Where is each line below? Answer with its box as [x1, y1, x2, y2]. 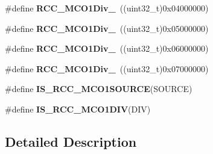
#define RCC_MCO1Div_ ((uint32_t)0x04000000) [5, 2, 209, 14]
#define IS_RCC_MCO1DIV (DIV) [5, 102, 151, 115]
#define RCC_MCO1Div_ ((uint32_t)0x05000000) [5, 22, 209, 34]
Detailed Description [5, 132, 137, 150]
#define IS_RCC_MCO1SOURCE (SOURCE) [5, 82, 192, 95]
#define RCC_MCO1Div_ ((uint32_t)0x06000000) [5, 42, 209, 55]
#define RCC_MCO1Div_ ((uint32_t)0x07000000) [5, 62, 209, 75]
